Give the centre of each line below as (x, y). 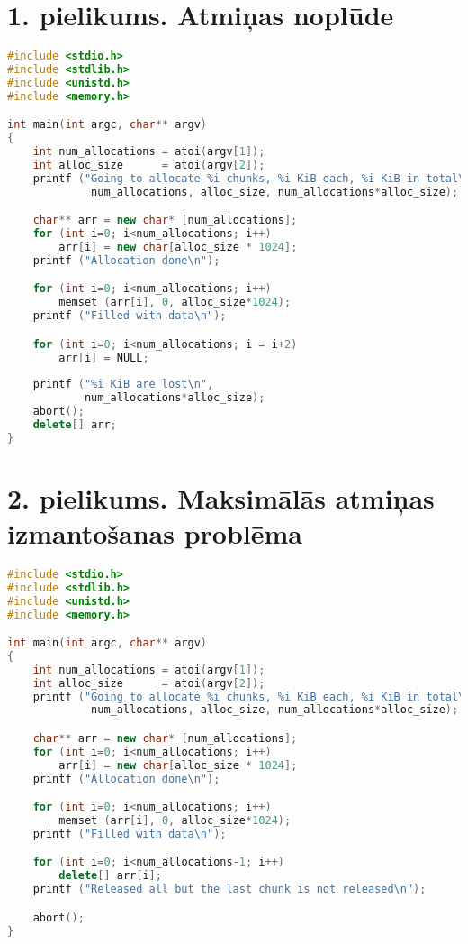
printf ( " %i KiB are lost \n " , (123, 385)
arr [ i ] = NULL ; (104, 357)
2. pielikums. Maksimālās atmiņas (221, 497)
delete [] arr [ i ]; (110, 876)
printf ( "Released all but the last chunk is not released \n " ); (229, 889)
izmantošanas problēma (155, 533)
